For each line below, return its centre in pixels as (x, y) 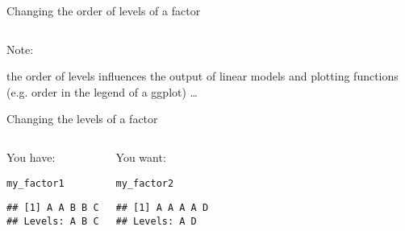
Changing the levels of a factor (82, 119)
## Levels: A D (156, 221)
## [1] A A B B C (53, 208)
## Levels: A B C (53, 221)
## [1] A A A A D (162, 208)
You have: (31, 157)
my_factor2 (145, 183)
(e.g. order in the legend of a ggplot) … (102, 91)
